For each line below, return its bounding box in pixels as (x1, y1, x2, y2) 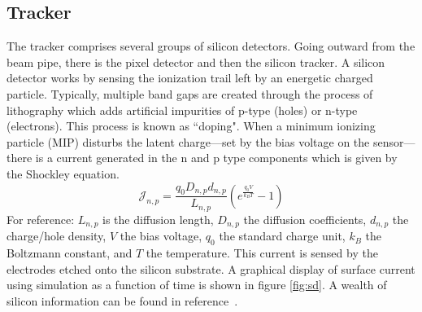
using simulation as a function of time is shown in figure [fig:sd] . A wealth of (7, 276, 387, 293)
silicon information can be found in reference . (7, 292, 238, 309)
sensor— (372, 133, 415, 150)
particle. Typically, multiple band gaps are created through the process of (7, 85, 373, 102)
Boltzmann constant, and (7, 244, 133, 261)
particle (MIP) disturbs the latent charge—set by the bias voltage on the (7, 133, 370, 150)
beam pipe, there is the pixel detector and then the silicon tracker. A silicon (7, 53, 385, 70)
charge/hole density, (7, 227, 107, 244)
